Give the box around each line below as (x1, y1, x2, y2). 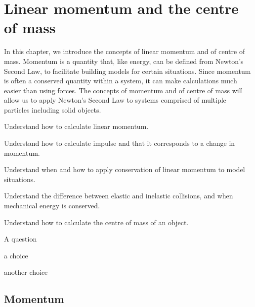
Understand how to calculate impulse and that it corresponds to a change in (4, 138, 235, 148)
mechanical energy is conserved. (4, 200, 100, 211)
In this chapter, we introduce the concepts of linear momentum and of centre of (4, 46, 245, 57)
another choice (4, 267, 48, 277)
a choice (4, 250, 28, 260)
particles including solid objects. (4, 104, 101, 115)
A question (4, 234, 37, 244)
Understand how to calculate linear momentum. (4, 121, 149, 131)
